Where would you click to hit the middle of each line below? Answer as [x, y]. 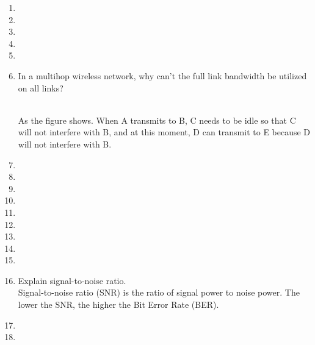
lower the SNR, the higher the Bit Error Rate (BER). [118, 304]
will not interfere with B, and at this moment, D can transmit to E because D [164, 132]
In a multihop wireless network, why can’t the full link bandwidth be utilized [162, 75]
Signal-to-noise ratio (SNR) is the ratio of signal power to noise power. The [159, 292]
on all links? [41, 87]
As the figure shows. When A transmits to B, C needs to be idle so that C [157, 120]
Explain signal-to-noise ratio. [72, 280]
